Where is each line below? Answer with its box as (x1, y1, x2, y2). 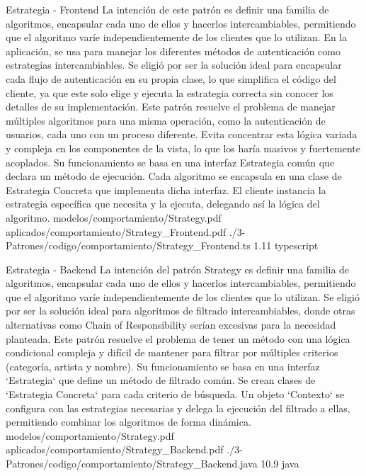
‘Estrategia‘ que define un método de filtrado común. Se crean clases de (6, 373, 316, 387)
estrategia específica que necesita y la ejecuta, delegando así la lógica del (6, 196, 320, 211)
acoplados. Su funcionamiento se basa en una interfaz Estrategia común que (6, 154, 335, 169)
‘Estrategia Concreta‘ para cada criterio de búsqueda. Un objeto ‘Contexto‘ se (6, 387, 345, 402)
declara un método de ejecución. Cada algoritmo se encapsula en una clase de (6, 169, 342, 183)
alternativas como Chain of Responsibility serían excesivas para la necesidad (6, 317, 336, 332)
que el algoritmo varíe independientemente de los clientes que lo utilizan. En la (6, 30, 348, 45)
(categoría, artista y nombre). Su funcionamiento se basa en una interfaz (6, 358, 320, 373)
